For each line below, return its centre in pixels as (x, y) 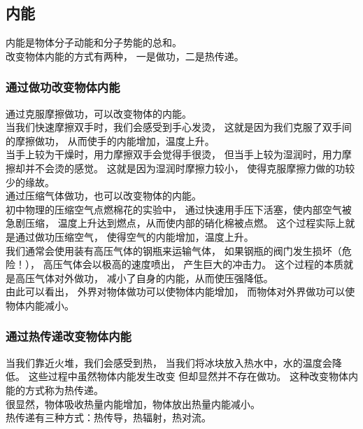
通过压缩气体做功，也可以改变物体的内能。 (104, 196)
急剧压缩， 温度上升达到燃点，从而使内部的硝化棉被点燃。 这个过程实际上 (176, 223)
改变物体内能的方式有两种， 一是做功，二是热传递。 (125, 56)
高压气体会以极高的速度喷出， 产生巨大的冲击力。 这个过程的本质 (193, 264)
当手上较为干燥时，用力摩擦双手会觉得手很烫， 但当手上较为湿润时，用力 (174, 154)
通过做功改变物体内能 (63, 87)
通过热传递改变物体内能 (69, 336)
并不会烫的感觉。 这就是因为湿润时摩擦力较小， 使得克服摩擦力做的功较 (190, 168)
